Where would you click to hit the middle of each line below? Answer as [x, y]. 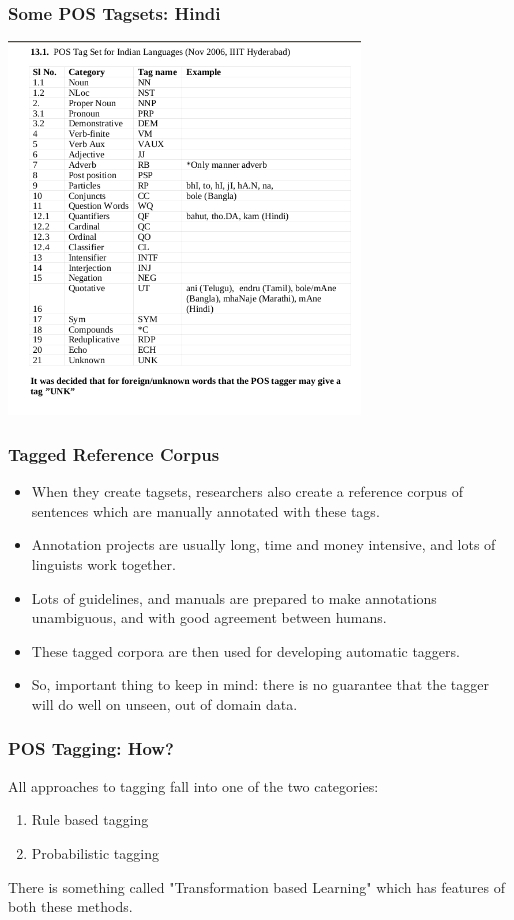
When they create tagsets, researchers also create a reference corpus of [247, 491]
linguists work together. [103, 563]
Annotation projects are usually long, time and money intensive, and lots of [263, 544]
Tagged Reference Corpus [114, 453]
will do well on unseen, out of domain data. [164, 703]
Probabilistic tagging [95, 852]
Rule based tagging [90, 819]
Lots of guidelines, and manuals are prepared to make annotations [234, 597]
